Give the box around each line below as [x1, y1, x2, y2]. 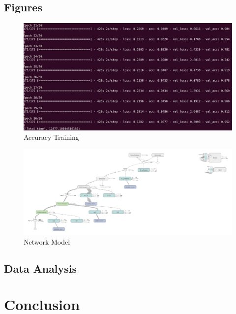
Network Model [24, 236, 70, 247]
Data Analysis [4, 260, 77, 276]
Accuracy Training [24, 132, 79, 142]
